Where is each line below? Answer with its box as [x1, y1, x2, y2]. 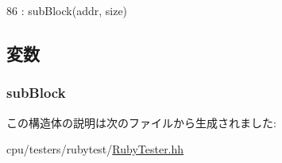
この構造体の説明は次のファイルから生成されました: [6, 114, 276, 130]
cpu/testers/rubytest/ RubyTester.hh [6, 141, 184, 157]
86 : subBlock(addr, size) [6, 2, 128, 18]
